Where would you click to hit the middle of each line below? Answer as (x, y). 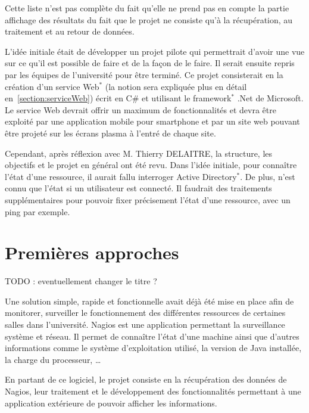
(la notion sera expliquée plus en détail (176, 86)
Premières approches (92, 252)
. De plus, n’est (268, 176)
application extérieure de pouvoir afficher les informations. (111, 403)
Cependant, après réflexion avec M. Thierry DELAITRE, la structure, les (139, 153)
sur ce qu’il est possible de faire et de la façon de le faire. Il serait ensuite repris (150, 63)
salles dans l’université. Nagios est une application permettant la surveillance (145, 324)
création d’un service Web (52, 86)
